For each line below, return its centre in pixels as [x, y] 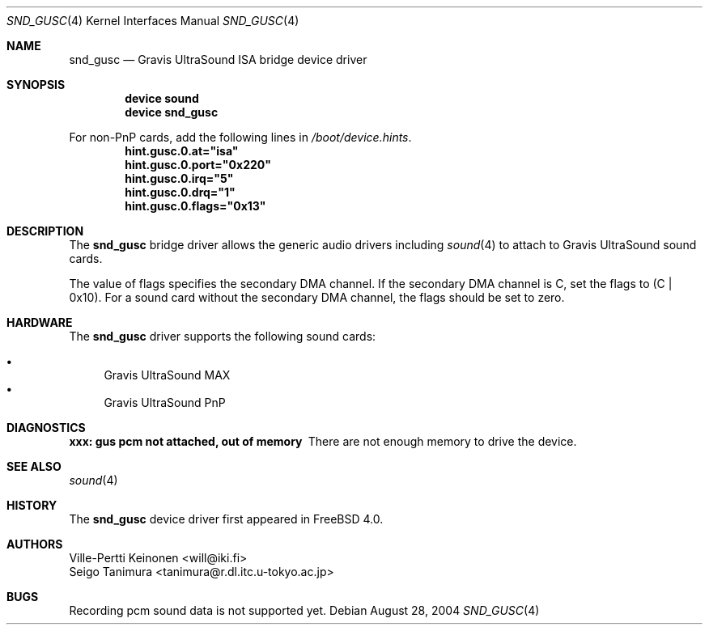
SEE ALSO [34, 466]
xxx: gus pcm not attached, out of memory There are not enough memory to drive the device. [323, 441]
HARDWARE [40, 322]
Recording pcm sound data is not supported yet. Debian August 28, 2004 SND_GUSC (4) [304, 610]
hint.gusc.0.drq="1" [180, 192]
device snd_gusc [172, 112]
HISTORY [32, 505]
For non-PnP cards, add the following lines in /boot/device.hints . [240, 137]
